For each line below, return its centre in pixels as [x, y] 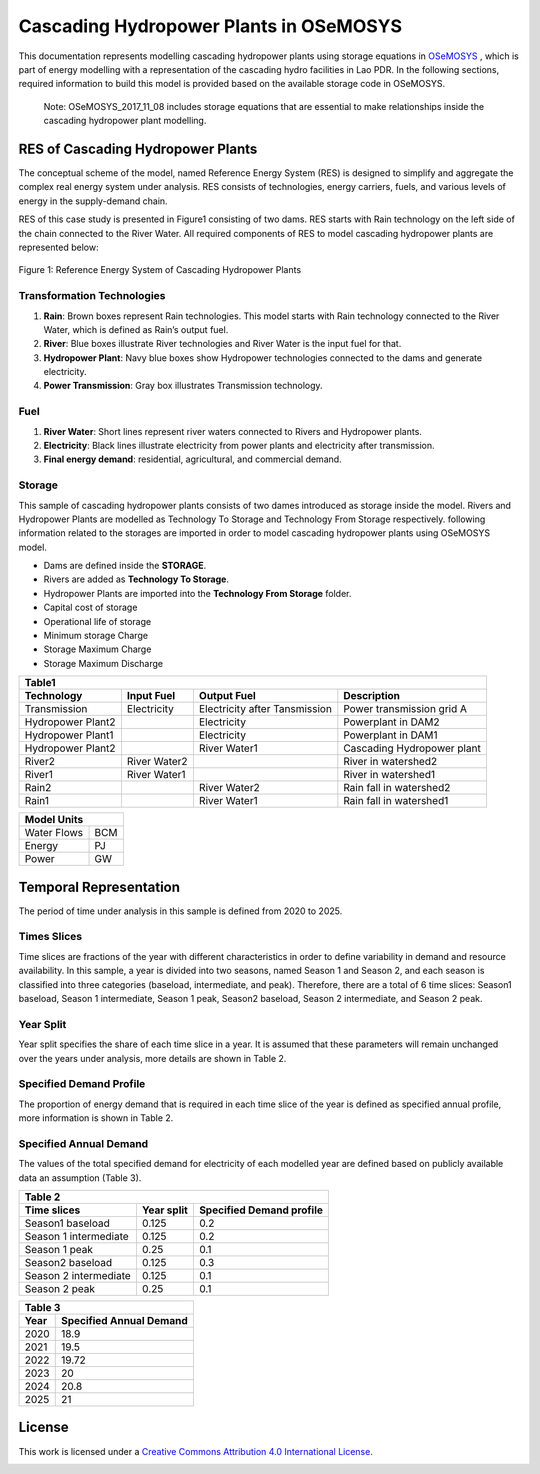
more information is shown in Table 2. [96, 1118]
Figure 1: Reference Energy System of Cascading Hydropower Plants [160, 270]
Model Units [54, 820]
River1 [39, 775]
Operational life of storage [97, 621]
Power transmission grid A [405, 709]
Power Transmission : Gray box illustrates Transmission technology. [183, 386]
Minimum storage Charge [96, 636]
